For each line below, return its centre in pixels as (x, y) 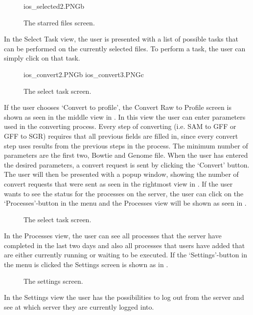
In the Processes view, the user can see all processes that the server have (113, 236)
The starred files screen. (59, 22)
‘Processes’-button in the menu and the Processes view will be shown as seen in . (125, 203)
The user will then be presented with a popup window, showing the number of (121, 174)
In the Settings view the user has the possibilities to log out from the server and (124, 297)
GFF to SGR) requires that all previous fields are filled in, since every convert (121, 136)
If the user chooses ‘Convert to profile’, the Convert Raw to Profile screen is (118, 107)
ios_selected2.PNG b (54, 6)
